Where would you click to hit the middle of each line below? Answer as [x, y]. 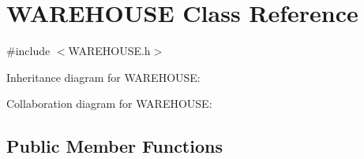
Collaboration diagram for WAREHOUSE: [109, 104]
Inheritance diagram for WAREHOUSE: [103, 77]
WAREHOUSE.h [109, 51]
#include [28, 51]
